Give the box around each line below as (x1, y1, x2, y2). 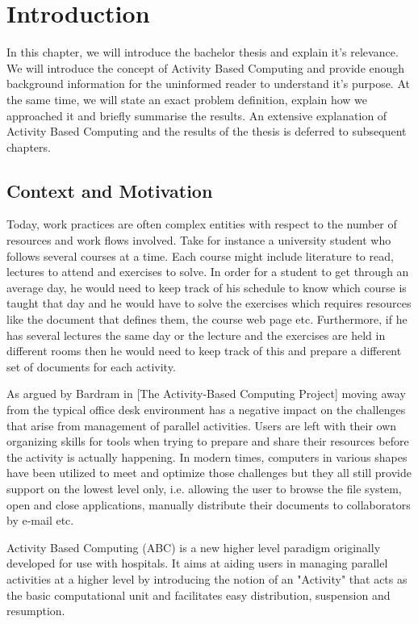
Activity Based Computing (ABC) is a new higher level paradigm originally (6, 538, 381, 555)
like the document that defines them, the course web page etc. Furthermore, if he (6, 311, 408, 328)
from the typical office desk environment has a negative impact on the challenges (6, 401, 406, 418)
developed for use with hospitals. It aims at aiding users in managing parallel (6, 555, 388, 572)
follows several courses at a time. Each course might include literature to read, (6, 247, 394, 264)
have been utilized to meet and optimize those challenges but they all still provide (6, 464, 412, 481)
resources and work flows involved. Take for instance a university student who (6, 232, 391, 249)
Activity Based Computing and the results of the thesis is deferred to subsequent (6, 123, 407, 140)
